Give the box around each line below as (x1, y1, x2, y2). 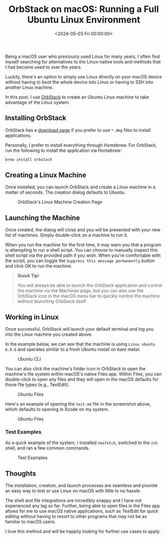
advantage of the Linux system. (5, 99, 70, 105)
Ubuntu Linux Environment (27, 14, 141, 25)
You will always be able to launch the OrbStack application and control (17, 282, 163, 288)
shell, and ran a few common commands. (5, 445, 90, 451)
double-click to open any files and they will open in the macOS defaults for (5, 376, 159, 383)
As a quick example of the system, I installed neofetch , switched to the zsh (5, 440, 158, 446)
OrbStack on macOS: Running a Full (8, 3, 159, 15)
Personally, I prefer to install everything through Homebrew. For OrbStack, (5, 142, 158, 148)
